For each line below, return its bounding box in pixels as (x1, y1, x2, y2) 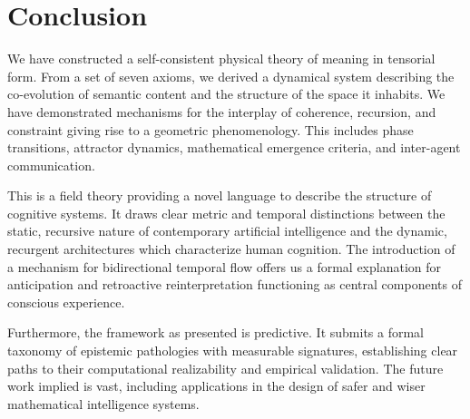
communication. (7, 155, 95, 174)
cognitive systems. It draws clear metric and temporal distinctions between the (7, 203, 446, 222)
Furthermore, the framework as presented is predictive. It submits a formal (7, 323, 424, 342)
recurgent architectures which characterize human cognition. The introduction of (7, 239, 455, 258)
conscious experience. (7, 292, 125, 311)
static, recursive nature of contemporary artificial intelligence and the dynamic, (7, 221, 447, 240)
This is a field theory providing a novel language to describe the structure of (7, 186, 432, 205)
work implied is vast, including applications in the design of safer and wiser (7, 376, 426, 395)
